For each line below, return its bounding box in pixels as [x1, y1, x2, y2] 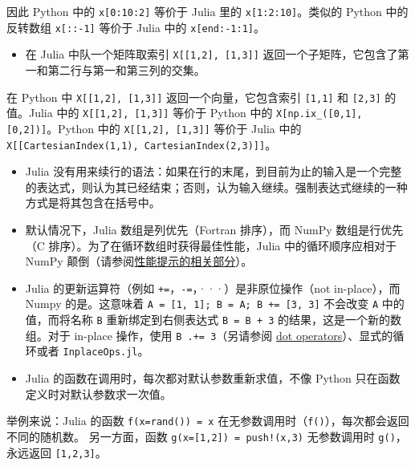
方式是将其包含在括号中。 [25, 194, 161, 211]
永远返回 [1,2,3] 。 [6, 444, 107, 460]
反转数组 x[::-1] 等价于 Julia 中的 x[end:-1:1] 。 [6, 18, 265, 35]
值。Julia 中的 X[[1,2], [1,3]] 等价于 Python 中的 [6, 104, 273, 121]
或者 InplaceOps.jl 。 [36, 342, 149, 359]
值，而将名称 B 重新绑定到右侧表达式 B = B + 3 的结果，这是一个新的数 [25, 311, 402, 328]
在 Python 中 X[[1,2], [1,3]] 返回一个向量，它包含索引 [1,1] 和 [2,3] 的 [6, 88, 397, 105]
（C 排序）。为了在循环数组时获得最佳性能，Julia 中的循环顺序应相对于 [25, 237, 397, 253]
